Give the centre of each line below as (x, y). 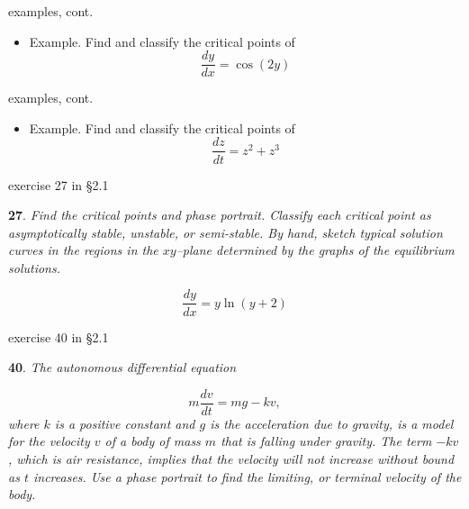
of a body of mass (153, 441)
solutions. (34, 267)
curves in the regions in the (83, 250)
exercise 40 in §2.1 (59, 336)
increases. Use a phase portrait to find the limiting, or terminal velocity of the (247, 476)
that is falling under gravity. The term (326, 441)
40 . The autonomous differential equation (122, 367)
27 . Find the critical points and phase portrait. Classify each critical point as (220, 215)
